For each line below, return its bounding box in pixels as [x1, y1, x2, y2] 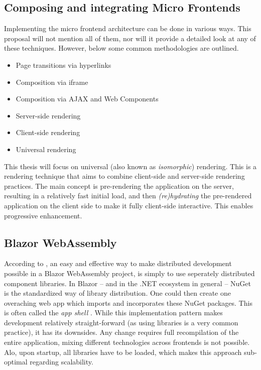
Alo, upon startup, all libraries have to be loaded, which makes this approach [4, 346, 242, 357]
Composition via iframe [16, 76, 88, 87]
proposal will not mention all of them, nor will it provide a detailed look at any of [4, 33, 256, 43]
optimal [4, 356, 28, 367]
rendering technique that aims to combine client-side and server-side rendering [4, 171, 245, 181]
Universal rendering [16, 144, 76, 154]
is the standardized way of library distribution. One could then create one [4, 288, 231, 298]
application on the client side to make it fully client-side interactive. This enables [4, 200, 253, 210]
